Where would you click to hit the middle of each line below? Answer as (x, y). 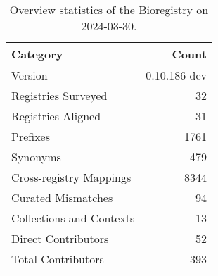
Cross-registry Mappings (71, 177)
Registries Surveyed (59, 95)
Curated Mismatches (62, 197)
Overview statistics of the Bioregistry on (109, 10)
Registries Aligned (56, 116)
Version (30, 75)
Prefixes (31, 136)
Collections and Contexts (73, 218)
